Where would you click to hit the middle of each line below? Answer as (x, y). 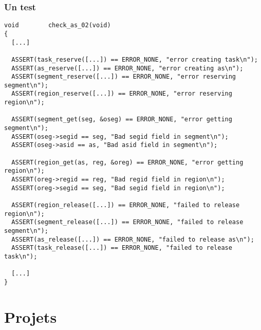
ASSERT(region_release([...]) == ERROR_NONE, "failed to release (126, 205)
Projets (31, 316)
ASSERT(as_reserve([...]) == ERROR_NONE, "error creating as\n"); (127, 68)
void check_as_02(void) (58, 25)
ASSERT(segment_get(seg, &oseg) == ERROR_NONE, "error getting (122, 120)
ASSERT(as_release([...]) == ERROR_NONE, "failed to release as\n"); (133, 239)
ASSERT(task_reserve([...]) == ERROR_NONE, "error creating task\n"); (135, 59)
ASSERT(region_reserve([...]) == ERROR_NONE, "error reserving (122, 94)
